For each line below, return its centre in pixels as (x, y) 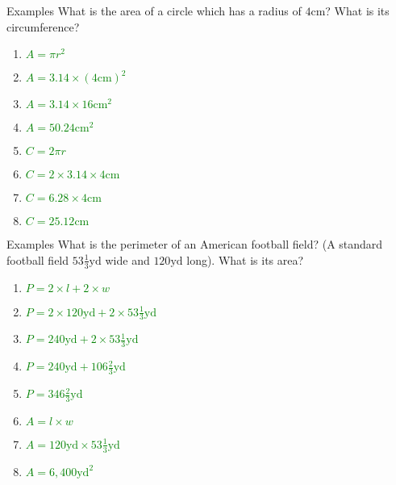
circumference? (43, 26)
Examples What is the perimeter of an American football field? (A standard (195, 244)
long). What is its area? (245, 259)
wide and (127, 259)
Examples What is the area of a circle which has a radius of (154, 10)
